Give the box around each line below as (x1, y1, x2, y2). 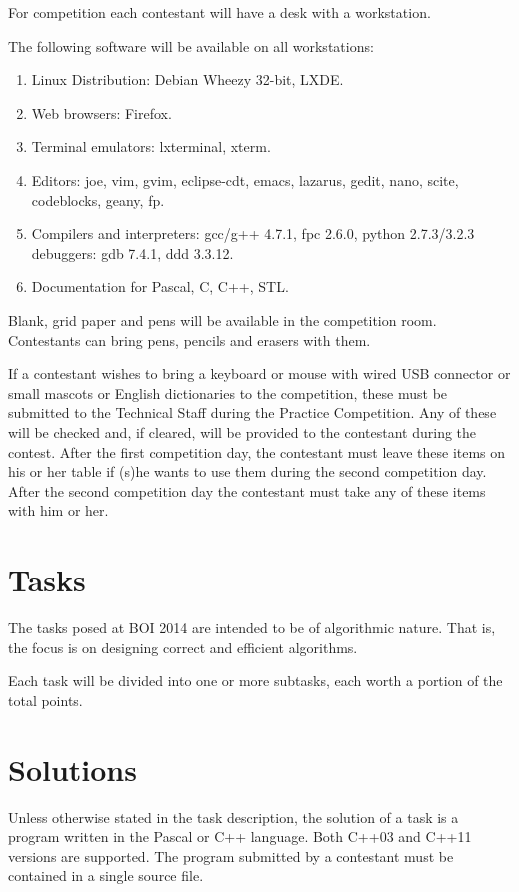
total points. (8, 689, 83, 710)
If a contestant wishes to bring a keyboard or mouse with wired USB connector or (8, 363, 511, 384)
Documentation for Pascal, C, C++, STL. (31, 276, 289, 297)
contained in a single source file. (8, 865, 204, 886)
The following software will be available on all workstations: (8, 35, 374, 56)
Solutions (8, 748, 137, 789)
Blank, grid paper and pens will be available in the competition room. (8, 309, 437, 330)
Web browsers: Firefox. (31, 102, 172, 123)
